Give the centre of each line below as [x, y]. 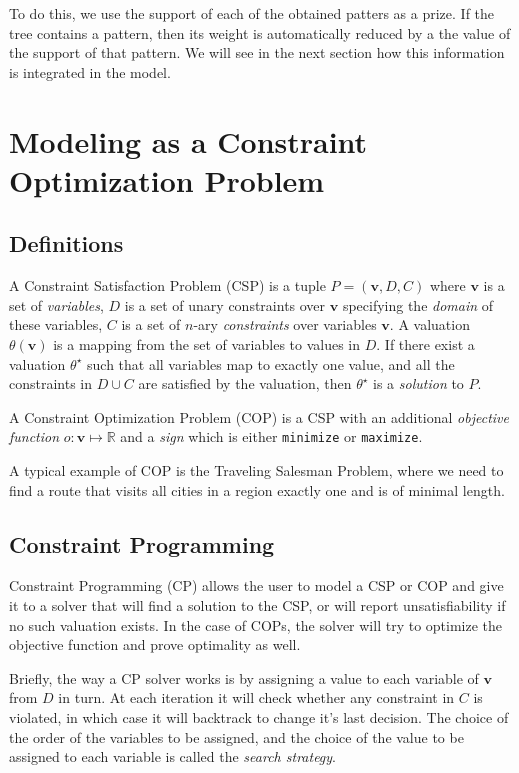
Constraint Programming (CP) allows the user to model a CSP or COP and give [256, 585]
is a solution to [418, 383]
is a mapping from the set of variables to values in [207, 343]
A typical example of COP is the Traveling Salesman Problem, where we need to [256, 469]
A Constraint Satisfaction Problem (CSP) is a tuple [167, 285]
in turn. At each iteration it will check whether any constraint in [256, 697]
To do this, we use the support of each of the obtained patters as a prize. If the [252, 13]
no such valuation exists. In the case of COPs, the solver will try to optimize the [256, 624]
